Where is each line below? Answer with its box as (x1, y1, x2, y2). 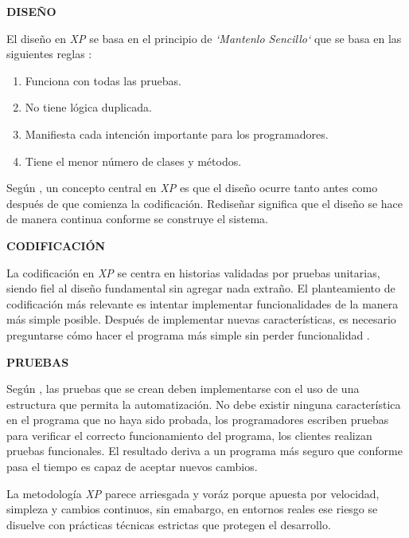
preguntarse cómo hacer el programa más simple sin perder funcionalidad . (6, 326, 370, 343)
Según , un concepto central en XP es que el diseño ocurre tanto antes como (6, 179, 378, 196)
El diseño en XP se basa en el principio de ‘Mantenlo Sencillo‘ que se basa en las (6, 29, 402, 46)
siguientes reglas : (6, 45, 92, 62)
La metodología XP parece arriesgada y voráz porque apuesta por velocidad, (6, 485, 380, 501)
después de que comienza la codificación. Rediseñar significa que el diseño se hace (6, 194, 403, 211)
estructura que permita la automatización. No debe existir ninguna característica (6, 395, 401, 412)
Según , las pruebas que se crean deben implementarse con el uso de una (6, 380, 360, 397)
